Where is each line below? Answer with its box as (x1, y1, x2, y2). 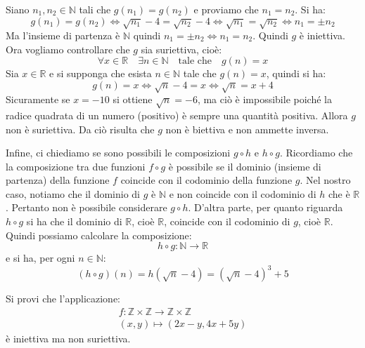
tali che (79, 2, 111, 16)
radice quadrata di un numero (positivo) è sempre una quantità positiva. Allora (6, 107, 348, 122)
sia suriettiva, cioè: (141, 41, 222, 56)
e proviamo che (193, 2, 259, 16)
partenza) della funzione (6, 173, 110, 187)
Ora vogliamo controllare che (6, 41, 130, 56)
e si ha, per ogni (6, 250, 75, 265)
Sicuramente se (6, 92, 70, 107)
